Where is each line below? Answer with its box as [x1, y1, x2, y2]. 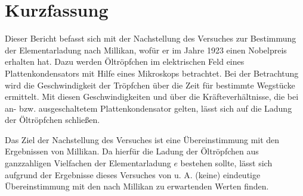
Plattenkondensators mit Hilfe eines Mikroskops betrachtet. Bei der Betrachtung [5, 67, 299, 79]
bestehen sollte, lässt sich [180, 157, 273, 169]
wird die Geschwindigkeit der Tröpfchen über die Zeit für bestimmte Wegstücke [5, 78, 295, 91]
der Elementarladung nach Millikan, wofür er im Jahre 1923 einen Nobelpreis [5, 43, 287, 56]
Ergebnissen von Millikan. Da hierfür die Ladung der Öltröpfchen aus [5, 145, 259, 157]
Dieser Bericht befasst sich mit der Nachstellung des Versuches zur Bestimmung [5, 32, 296, 45]
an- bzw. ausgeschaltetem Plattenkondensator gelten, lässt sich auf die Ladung [5, 102, 292, 114]
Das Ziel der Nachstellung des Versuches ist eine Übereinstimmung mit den [5, 133, 280, 146]
